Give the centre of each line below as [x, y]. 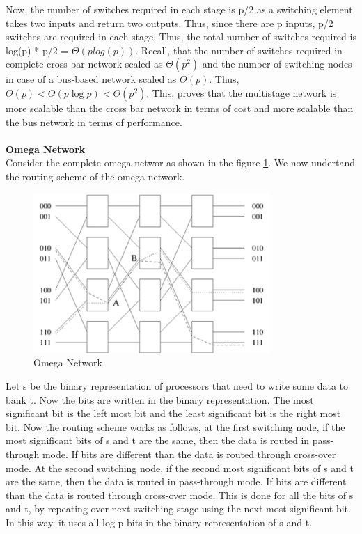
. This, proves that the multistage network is [242, 92]
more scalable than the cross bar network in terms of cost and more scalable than [180, 108]
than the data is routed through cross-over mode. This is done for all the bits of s [180, 495]
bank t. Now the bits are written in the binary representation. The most [160, 399]
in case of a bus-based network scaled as [91, 79]
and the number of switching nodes [277, 64]
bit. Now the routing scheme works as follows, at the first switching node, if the [175, 426]
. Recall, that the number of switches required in [239, 50]
